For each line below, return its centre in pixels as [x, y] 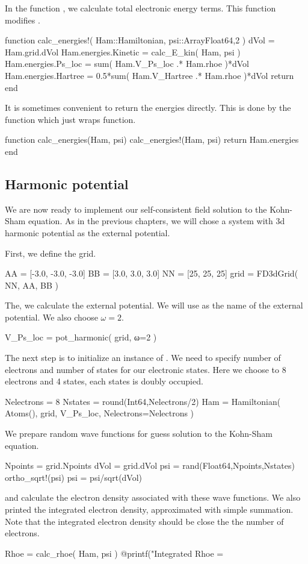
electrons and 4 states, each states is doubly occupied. [104, 381]
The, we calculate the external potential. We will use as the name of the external [154, 305]
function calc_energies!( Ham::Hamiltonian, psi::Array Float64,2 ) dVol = [140, 40]
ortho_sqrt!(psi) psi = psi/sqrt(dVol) [74, 477]
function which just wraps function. [70, 119]
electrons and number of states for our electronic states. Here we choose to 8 [146, 369]
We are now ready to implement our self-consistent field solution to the [136, 209]
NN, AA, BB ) [32, 285]
